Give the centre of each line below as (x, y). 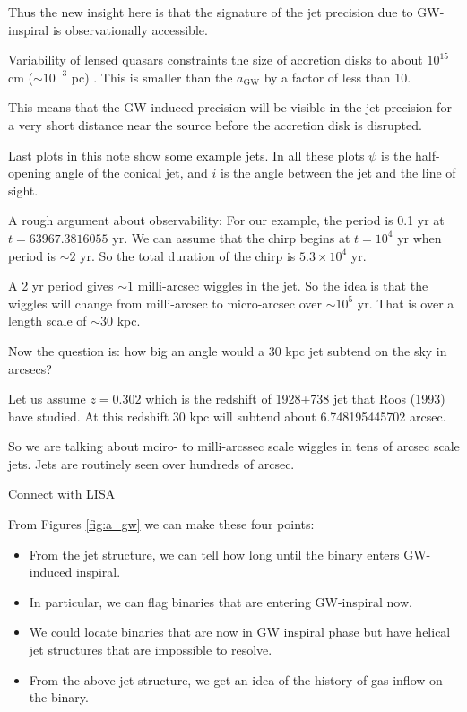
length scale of (48, 321)
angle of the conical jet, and (131, 173)
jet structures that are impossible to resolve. (151, 650)
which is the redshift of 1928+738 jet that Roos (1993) (295, 399)
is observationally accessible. (130, 29)
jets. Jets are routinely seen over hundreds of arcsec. (151, 463)
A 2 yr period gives (61, 286)
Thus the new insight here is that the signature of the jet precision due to (211, 12)
